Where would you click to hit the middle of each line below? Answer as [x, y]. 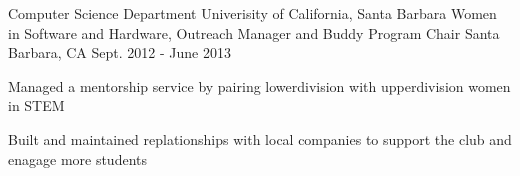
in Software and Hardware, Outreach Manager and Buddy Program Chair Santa [254, 32]
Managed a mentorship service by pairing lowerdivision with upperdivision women [259, 85]
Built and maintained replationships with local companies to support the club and [260, 138]
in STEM [36, 105]
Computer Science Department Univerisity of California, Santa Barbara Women [252, 13]
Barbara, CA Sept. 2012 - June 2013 [119, 52]
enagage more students [78, 158]
